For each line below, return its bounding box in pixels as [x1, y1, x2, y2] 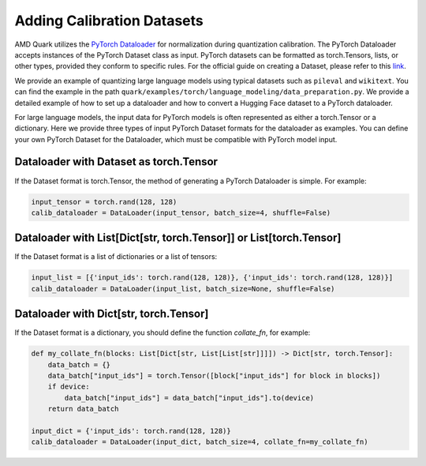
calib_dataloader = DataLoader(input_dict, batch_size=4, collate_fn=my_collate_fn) [31, 438, 368, 446]
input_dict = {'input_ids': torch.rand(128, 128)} [31, 427, 232, 436]
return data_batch [47, 404, 119, 414]
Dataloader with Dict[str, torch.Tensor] [14, 307, 209, 321]
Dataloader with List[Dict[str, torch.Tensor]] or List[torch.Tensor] [14, 231, 342, 245]
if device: [47, 382, 90, 391]
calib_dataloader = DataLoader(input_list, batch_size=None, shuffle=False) [31, 284, 335, 293]
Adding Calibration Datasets [14, 12, 204, 29]
